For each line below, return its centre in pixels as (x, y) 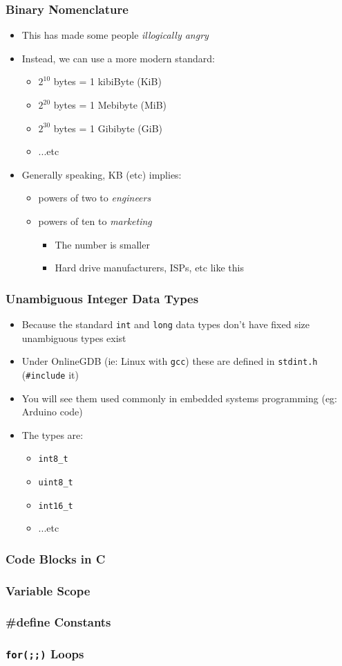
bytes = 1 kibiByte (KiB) (107, 81)
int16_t (56, 506)
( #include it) (50, 374)
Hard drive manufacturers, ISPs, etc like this (149, 268)
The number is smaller (102, 244)
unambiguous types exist (74, 337)
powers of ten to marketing (95, 220)
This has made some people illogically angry (115, 35)
